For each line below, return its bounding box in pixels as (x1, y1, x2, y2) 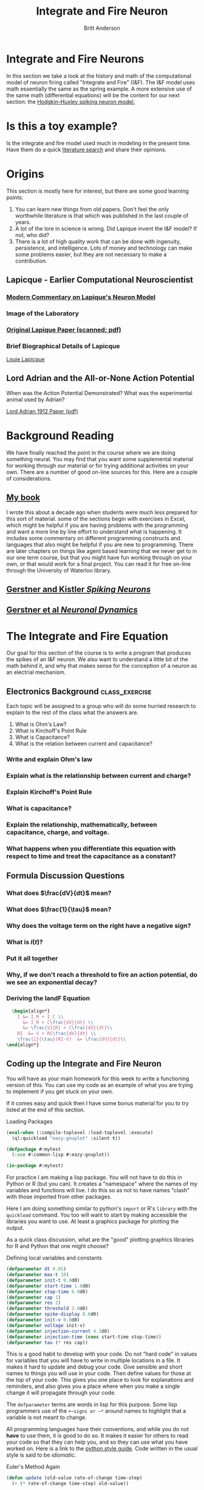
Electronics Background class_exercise (6, 686, 152, 696)
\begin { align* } (12, 1008, 50, 1014)
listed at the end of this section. (6, 1106, 85, 1113)
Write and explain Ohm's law (6, 755, 93, 764)
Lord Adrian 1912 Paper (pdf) (6, 407, 78, 414)
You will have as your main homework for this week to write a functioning (6, 1074, 189, 1082)
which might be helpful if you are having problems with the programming (6, 521, 188, 529)
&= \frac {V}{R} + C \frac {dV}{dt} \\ (22, 1025, 113, 1031)
